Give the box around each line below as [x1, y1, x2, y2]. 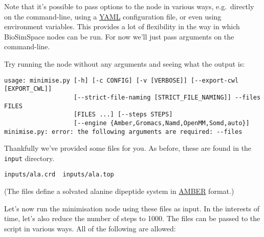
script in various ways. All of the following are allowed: [4, 223, 176, 233]
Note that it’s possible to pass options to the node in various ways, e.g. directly [4, 1, 254, 11]
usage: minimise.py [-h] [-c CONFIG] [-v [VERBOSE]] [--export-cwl [4, 76, 239, 84]
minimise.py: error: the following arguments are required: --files [4, 128, 243, 135]
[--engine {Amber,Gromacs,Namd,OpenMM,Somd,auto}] [74, 119, 250, 127]
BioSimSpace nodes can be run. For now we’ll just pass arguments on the [4, 31, 234, 42]
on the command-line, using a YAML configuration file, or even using [4, 11, 222, 22]
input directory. [4, 152, 55, 163]
